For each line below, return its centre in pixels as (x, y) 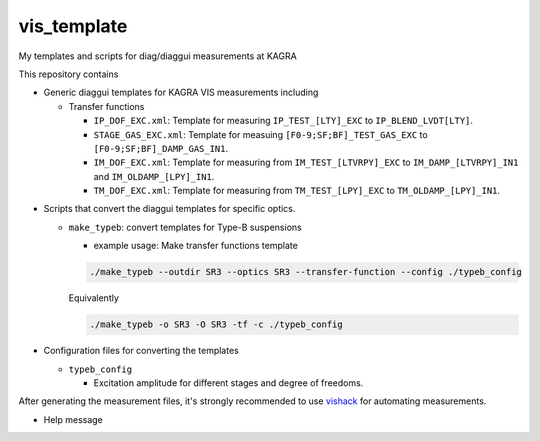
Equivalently (94, 298)
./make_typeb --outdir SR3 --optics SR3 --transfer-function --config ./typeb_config (305, 272)
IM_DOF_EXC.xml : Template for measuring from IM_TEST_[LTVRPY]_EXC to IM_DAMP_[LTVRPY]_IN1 (306, 162)
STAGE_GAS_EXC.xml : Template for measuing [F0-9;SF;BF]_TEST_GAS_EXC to (261, 134)
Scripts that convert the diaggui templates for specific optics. (169, 209)
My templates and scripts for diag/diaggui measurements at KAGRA (157, 56)
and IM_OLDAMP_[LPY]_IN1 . (154, 176)
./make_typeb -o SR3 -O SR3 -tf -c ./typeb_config (216, 324)
